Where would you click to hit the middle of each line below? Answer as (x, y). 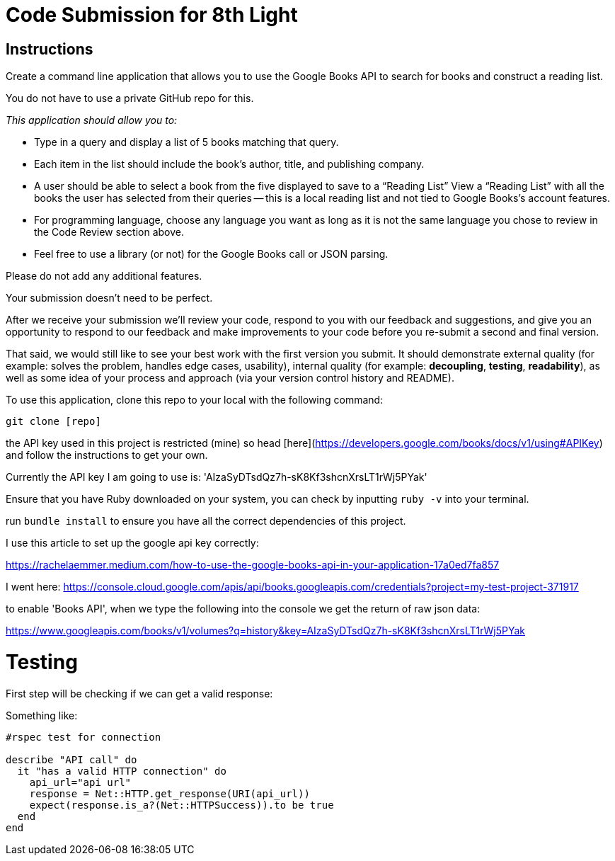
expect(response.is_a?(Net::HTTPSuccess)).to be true (182, 805)
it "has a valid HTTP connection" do (122, 771)
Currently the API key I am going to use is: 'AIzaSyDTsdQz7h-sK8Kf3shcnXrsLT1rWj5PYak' (217, 477)
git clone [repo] (53, 422)
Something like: (42, 715)
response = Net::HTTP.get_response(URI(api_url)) (169, 793)
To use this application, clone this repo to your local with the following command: (195, 400)
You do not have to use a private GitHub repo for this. (130, 98)
